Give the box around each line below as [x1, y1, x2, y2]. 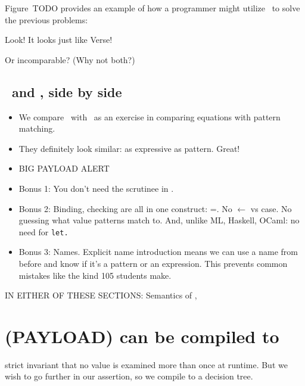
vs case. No [250, 202, 292, 214]
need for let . [18, 225, 69, 238]
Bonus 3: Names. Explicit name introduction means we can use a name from [18, 245, 298, 258]
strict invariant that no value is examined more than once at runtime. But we [5, 358, 288, 371]
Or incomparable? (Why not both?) [5, 53, 135, 66]
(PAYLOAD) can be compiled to [5, 323, 279, 348]
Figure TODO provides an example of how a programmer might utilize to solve [5, 2, 300, 14]
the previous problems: [5, 13, 88, 26]
